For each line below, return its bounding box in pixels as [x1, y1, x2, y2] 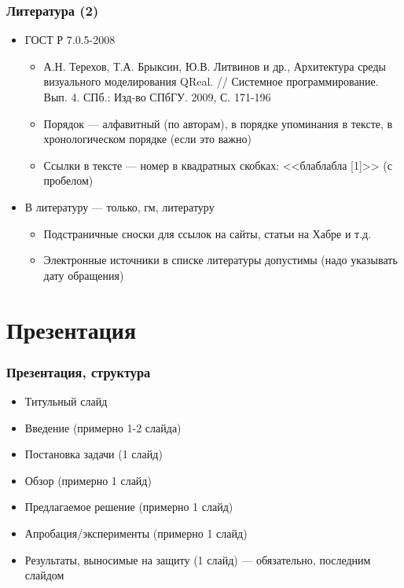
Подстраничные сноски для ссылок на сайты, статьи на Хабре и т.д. [43, 225, 372, 241]
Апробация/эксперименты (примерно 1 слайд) [24, 524, 248, 541]
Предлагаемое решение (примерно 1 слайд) [24, 498, 233, 515]
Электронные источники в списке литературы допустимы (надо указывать [43, 252, 398, 268]
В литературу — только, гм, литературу [24, 198, 215, 215]
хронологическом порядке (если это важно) [43, 130, 252, 147]
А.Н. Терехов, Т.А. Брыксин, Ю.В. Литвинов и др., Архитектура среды [43, 57, 386, 74]
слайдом [24, 567, 64, 583]
